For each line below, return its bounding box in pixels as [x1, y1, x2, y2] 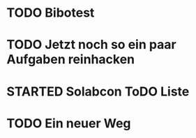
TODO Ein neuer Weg [6, 115, 131, 131]
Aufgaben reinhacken [6, 52, 135, 68]
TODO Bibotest [6, 5, 95, 21]
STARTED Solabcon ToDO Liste [6, 84, 190, 99]
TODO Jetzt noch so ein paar [6, 37, 176, 53]
